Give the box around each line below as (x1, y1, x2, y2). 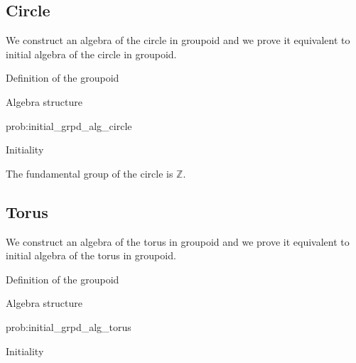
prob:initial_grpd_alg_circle (6, 118, 132, 133)
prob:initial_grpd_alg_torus (6, 319, 131, 334)
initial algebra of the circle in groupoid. (6, 46, 177, 61)
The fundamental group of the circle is (6, 166, 173, 180)
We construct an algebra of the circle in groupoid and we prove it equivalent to (6, 33, 350, 48)
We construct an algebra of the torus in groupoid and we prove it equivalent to (6, 234, 350, 249)
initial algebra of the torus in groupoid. (6, 248, 176, 263)
